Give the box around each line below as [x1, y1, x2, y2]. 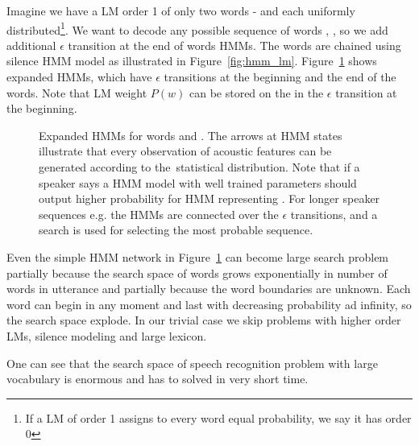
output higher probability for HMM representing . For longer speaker [39, 190, 380, 207]
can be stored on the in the [189, 84, 324, 101]
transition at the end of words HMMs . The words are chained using [68, 36, 401, 53]
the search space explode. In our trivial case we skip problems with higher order [6, 312, 401, 328]
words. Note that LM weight [6, 84, 147, 101]
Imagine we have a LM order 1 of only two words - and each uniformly [6, 2, 355, 19]
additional [6, 36, 56, 53]
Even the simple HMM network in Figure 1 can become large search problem [6, 248, 389, 265]
